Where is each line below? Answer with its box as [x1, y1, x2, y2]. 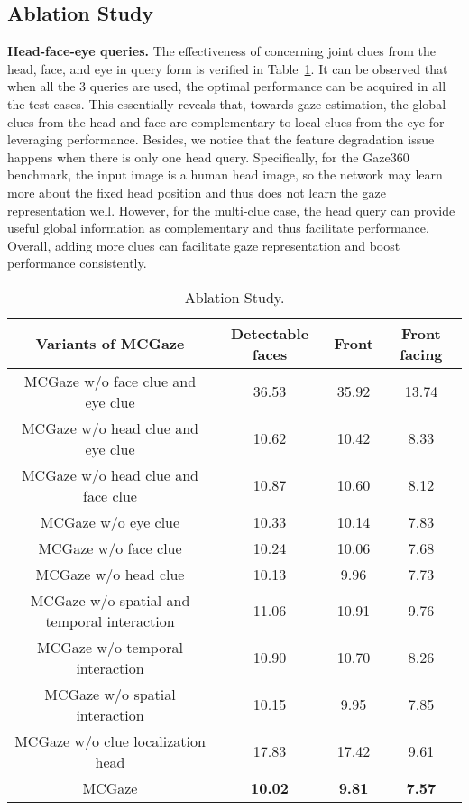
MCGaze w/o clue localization [14, 730, 206, 751]
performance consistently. [7, 253, 147, 272]
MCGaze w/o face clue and [23, 370, 197, 391]
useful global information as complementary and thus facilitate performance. [7, 218, 429, 237]
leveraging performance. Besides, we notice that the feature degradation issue [7, 130, 435, 149]
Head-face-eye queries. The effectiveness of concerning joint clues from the [7, 41, 437, 60]
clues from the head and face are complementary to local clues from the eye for [7, 112, 445, 131]
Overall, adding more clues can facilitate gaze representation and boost [7, 235, 400, 254]
